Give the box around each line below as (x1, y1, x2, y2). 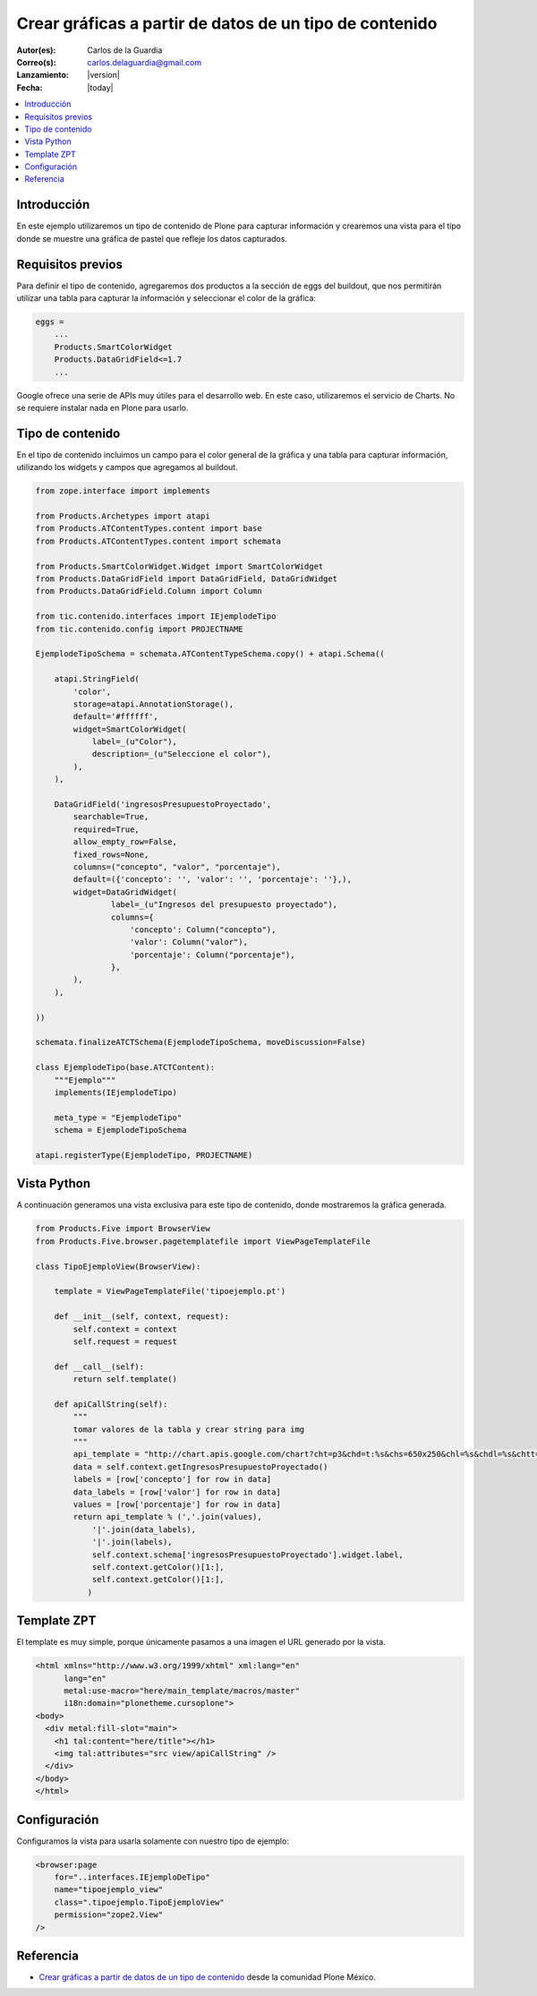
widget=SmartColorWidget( (72, 724, 187, 734)
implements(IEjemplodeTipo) (54, 1088, 178, 1097)
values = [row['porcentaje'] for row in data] (72, 1500, 281, 1510)
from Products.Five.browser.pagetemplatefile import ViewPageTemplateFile (35, 1236, 371, 1246)
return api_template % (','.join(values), (72, 1512, 263, 1522)
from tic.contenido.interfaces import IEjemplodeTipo (35, 612, 277, 621)
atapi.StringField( (54, 674, 141, 684)
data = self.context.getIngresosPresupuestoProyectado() (72, 1461, 328, 1472)
